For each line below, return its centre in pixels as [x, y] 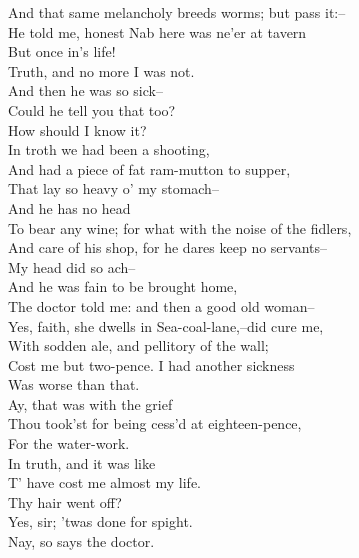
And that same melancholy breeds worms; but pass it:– [177, 12]
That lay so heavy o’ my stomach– [113, 188]
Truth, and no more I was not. [101, 70]
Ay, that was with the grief [90, 403]
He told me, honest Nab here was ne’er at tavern [157, 31]
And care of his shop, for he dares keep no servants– [168, 247]
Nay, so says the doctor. [81, 541]
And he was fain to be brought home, [123, 286]
